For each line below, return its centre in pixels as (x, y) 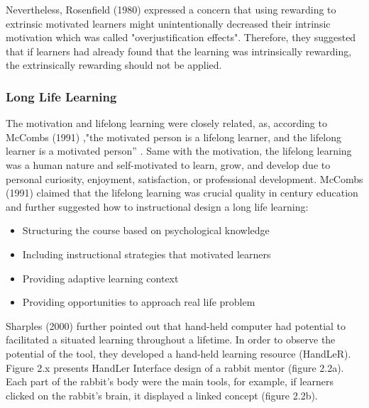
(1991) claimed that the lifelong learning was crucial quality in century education (182, 193)
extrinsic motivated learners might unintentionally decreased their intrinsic (168, 23)
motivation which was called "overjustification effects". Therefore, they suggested (181, 37)
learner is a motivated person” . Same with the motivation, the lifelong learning (179, 151)
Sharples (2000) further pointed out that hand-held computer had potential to (176, 325)
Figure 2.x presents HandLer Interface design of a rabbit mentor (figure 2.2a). (175, 367)
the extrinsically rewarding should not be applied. (114, 65)
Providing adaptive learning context (100, 278)
